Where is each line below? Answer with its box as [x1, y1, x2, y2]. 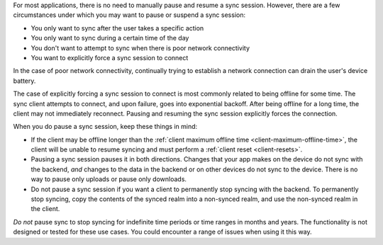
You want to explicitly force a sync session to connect [30, 53, 189, 62]
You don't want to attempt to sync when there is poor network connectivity [30, 43, 250, 52]
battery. [13, 76, 36, 85]
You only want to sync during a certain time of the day [30, 34, 189, 42]
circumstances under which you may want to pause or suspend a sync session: [13, 11, 246, 19]
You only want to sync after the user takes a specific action [30, 23, 204, 32]
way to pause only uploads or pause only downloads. [30, 175, 187, 183]
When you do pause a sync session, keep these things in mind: [13, 122, 198, 131]
